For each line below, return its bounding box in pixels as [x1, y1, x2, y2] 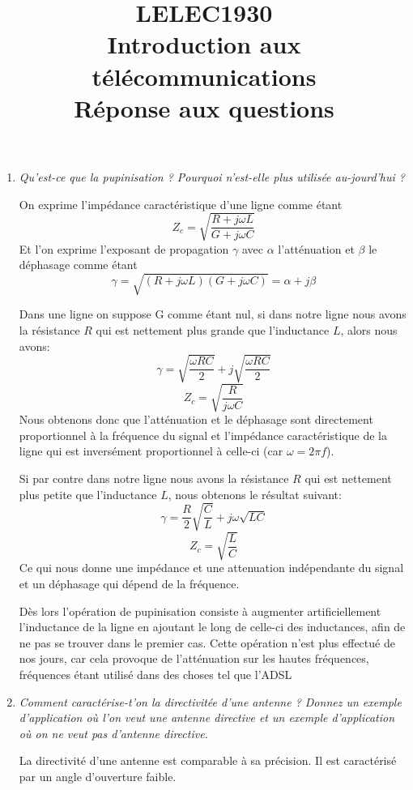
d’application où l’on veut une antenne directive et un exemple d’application [19, 709, 395, 726]
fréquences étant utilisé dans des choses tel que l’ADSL [19, 665, 292, 682]
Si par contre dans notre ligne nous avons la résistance [19, 470, 289, 487]
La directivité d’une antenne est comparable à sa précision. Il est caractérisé [19, 752, 397, 769]
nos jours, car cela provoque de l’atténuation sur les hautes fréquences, [19, 650, 369, 667]
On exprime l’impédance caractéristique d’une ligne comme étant [19, 195, 343, 212]
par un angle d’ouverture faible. [19, 767, 177, 784]
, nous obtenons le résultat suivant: [168, 485, 342, 502]
